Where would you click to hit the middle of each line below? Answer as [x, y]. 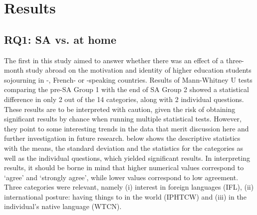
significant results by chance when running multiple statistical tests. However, [123, 119]
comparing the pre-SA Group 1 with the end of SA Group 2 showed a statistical [127, 89]
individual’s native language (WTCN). [63, 206]
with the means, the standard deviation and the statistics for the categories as [124, 148]
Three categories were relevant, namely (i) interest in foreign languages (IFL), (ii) [129, 187]
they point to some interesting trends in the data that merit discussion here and [127, 128]
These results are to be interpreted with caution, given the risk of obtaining [120, 109]
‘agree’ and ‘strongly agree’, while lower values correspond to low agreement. [121, 177]
